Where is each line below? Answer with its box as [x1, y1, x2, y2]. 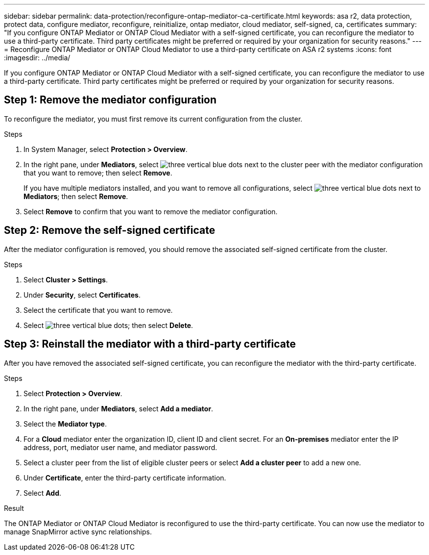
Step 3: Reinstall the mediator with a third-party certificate [4, 338, 296, 351]
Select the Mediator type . [24, 419, 107, 428]
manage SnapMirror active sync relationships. [4, 527, 152, 536]
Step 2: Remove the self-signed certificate [4, 224, 215, 237]
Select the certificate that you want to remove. [24, 305, 173, 314]
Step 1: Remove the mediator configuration [4, 94, 217, 106]
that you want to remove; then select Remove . [24, 168, 172, 177]
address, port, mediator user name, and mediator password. [24, 443, 217, 452]
